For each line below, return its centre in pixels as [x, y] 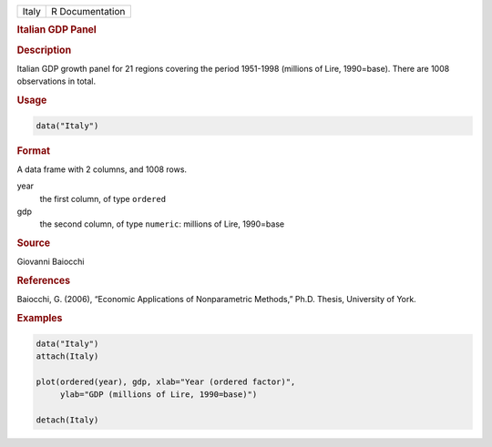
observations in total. [56, 81]
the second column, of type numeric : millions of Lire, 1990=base [162, 224]
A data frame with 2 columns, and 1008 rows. [102, 169]
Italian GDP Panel [57, 30]
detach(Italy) [67, 420]
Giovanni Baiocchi [51, 262]
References [44, 280]
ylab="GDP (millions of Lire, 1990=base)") [159, 395]
